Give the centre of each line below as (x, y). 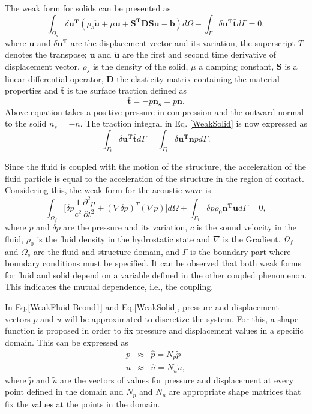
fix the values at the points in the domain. (82, 403)
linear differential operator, (54, 78)
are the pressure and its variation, (125, 227)
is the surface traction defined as (127, 90)
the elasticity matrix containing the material (198, 78)
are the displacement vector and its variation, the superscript (183, 42)
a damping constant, (236, 66)
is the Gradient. (252, 238)
